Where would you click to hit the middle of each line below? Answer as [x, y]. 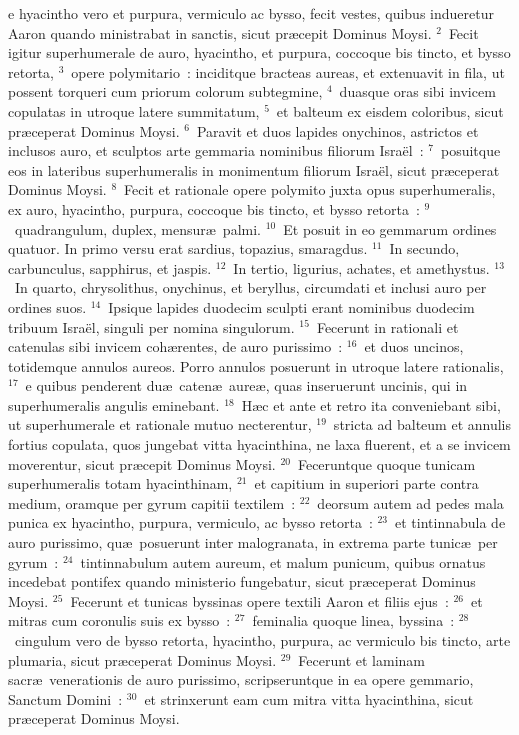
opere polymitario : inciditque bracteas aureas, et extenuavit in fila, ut [288, 71]
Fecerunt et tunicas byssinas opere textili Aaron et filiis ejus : [259, 600]
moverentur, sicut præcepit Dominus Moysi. [142, 463]
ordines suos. [47, 306]
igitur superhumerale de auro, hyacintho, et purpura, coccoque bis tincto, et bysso [259, 52]
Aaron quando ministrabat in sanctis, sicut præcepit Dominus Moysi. [220, 32]
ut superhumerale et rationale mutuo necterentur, [160, 424]
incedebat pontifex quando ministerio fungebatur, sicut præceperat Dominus [242, 581]
